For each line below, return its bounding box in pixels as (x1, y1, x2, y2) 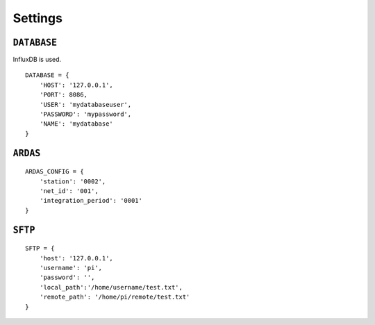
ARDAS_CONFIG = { (25, 167, 84, 176)
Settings (12, 10, 62, 26)
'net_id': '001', (39, 187, 99, 194)
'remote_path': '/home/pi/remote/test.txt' (39, 293, 190, 301)
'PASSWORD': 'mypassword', (39, 110, 132, 118)
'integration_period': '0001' (39, 197, 142, 205)
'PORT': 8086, (39, 91, 88, 99)
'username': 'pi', (39, 264, 103, 272)
